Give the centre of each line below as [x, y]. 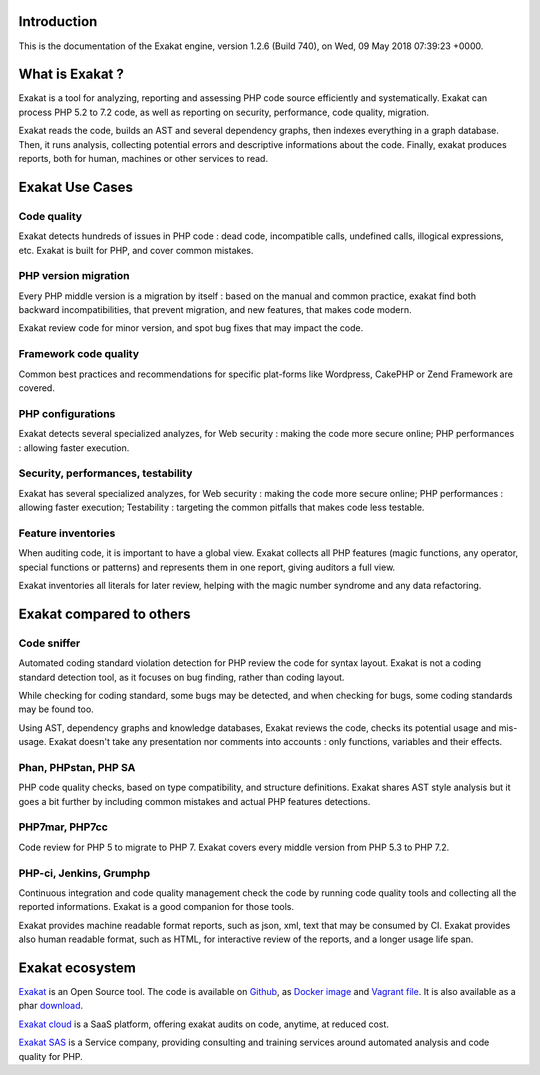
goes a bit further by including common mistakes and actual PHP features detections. [194, 801]
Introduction [58, 21]
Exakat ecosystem [77, 967]
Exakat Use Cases [76, 186]
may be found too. [56, 709]
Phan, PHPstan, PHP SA [77, 767]
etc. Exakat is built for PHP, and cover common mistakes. [136, 250]
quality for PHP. [51, 1056]
